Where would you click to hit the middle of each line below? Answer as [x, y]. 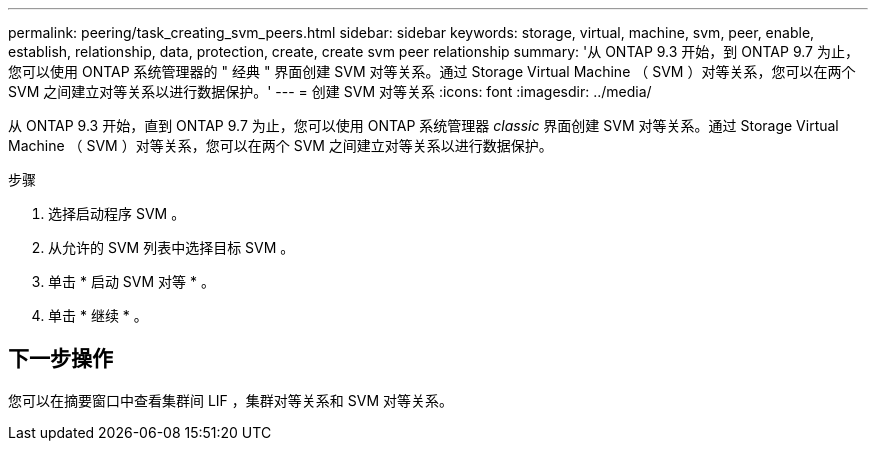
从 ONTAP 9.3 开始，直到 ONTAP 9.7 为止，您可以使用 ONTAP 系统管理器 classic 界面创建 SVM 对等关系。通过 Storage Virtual [423, 125]
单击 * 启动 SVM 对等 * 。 [131, 281]
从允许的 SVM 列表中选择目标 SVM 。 [171, 247]
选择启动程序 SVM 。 [117, 213]
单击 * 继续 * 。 [98, 315]
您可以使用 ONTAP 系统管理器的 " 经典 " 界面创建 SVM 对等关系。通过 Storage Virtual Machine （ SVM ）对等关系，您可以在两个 [432, 71]
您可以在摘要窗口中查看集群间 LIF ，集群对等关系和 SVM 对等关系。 [230, 400]
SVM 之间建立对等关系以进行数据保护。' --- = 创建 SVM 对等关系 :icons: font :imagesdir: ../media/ [330, 91]
